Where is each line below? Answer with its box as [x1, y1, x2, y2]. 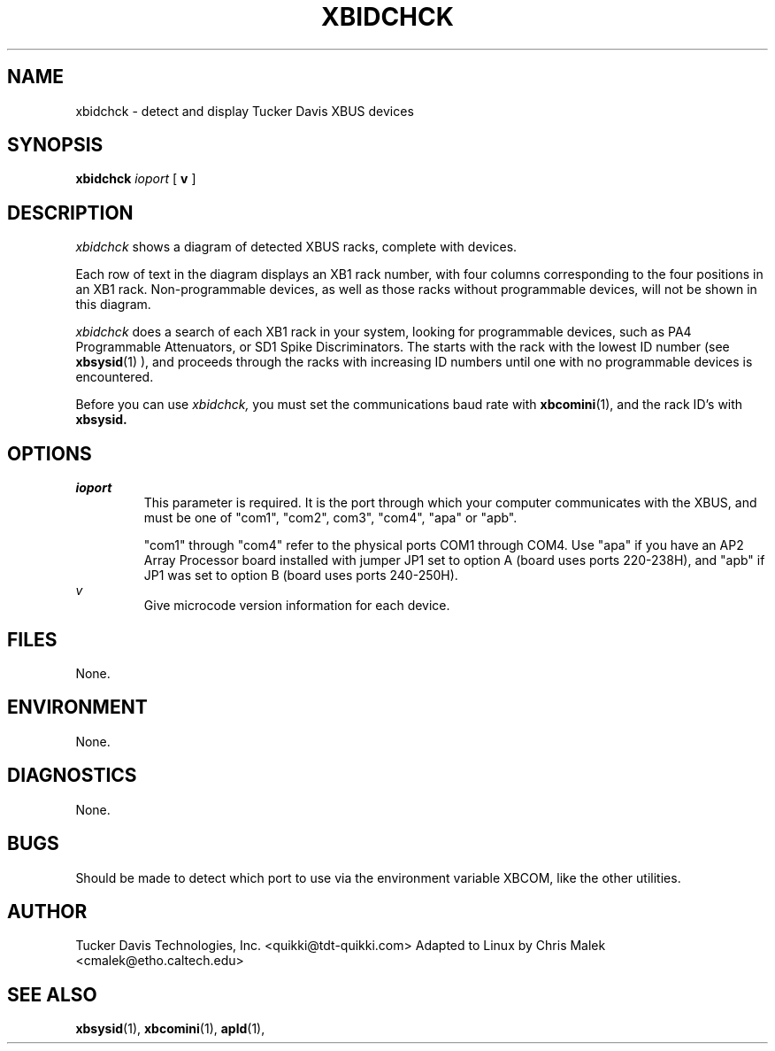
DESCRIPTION [7, 201, 134, 224]
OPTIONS [7, 442, 92, 465]
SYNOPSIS [7, 134, 104, 157]
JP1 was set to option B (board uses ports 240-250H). [143, 568, 458, 583]
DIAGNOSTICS [7, 764, 137, 787]
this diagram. [75, 297, 151, 313]
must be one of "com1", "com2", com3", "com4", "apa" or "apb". [143, 510, 518, 526]
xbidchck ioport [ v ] [75, 171, 196, 187]
